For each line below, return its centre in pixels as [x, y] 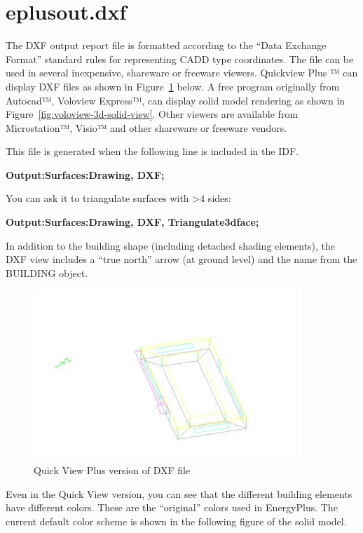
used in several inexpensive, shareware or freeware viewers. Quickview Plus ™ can [182, 73]
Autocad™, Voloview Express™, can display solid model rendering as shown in [176, 100]
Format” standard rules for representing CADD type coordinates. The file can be [180, 59]
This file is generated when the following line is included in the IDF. [152, 151]
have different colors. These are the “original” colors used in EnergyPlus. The [172, 507]
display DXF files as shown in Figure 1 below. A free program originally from [173, 86]
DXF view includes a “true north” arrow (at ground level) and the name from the [181, 259]
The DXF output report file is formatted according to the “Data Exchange [166, 45]
